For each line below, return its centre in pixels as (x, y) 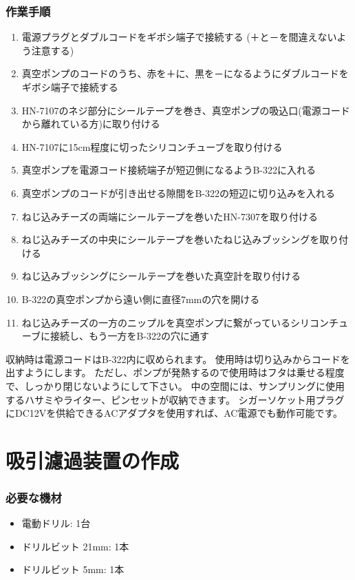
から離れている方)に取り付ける (91, 124)
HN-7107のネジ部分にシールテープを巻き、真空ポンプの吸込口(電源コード (186, 110)
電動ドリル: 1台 (56, 523)
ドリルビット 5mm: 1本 (73, 569)
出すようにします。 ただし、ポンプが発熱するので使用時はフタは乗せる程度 (175, 372)
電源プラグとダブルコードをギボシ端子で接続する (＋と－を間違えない (179, 37)
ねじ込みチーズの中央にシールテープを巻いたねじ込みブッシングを (171, 239)
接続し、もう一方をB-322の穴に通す (130, 336)
